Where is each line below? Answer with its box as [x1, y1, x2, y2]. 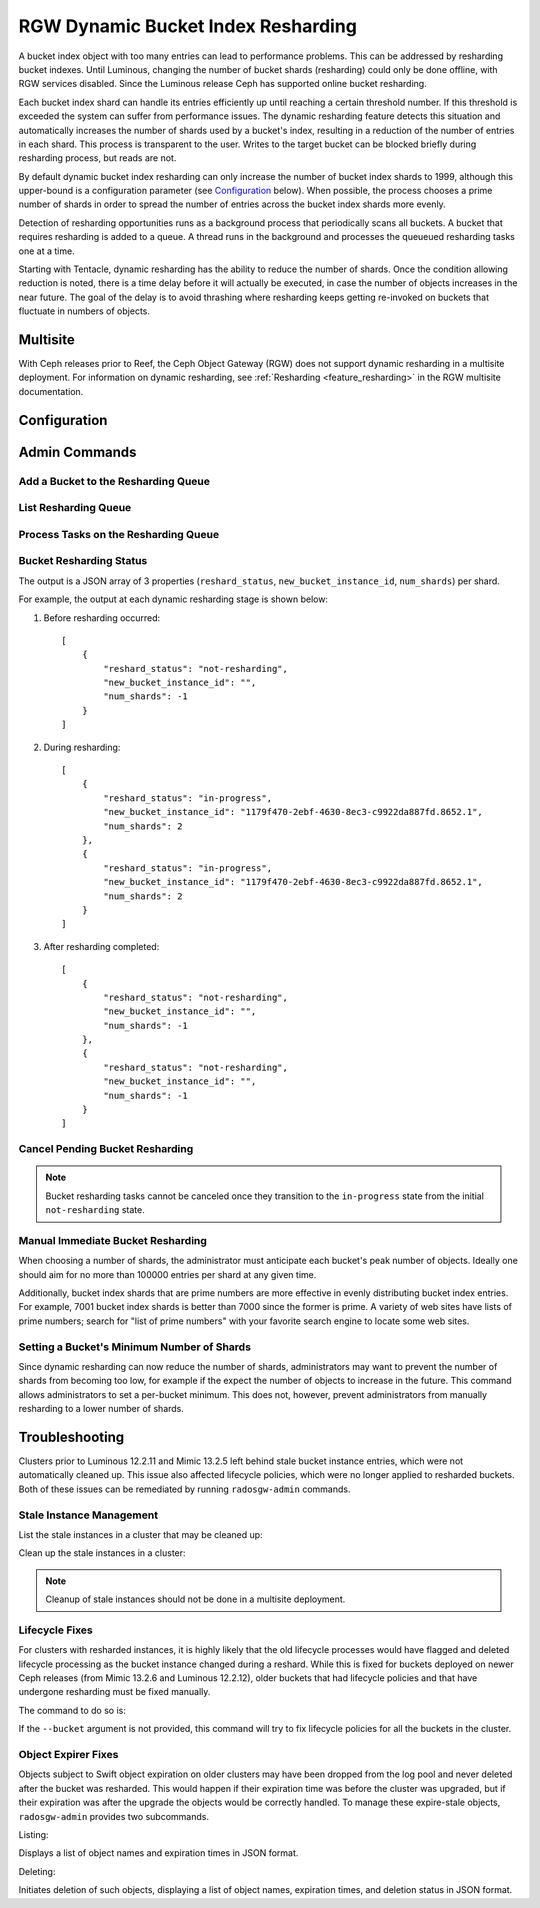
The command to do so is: [18, 1704, 127, 1716]
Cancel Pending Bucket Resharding [18, 1142, 194, 1156]
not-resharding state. [45, 1204, 145, 1216]
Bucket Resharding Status [18, 554, 148, 568]
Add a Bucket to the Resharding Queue [18, 474, 210, 488]
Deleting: [18, 1865, 56, 1877]
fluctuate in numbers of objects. [18, 305, 150, 317]
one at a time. [18, 245, 75, 257]
